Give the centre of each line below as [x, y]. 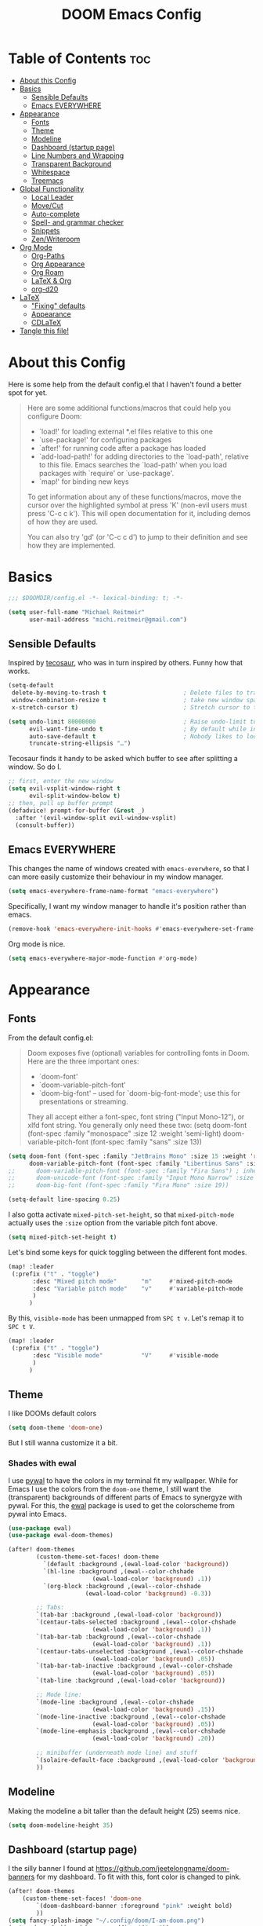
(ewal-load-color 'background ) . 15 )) [153, 1709]
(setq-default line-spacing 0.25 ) [65, 1199]
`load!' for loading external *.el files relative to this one [126, 431]
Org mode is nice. [37, 943]
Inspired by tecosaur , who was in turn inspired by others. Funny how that [126, 663]
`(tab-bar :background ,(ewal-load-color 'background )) [129, 1615]
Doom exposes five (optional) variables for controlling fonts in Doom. [139, 1053]
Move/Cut [47, 205]
